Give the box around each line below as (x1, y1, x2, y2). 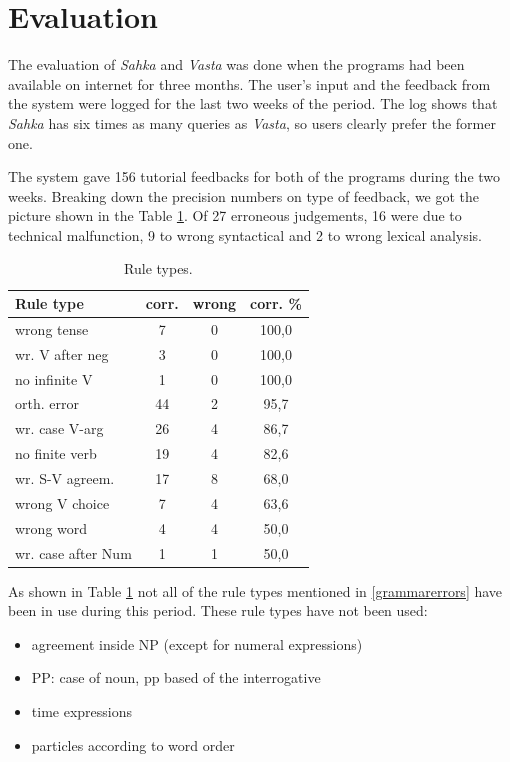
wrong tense (15, 318, 89, 339)
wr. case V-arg (15, 418, 104, 439)
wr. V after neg (15, 343, 109, 364)
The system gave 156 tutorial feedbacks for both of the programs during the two (8, 166, 501, 187)
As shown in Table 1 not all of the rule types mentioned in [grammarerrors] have (8, 580, 503, 601)
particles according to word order (31, 734, 235, 755)
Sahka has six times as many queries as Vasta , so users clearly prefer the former (8, 112, 496, 133)
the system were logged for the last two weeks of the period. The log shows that (8, 93, 498, 114)
